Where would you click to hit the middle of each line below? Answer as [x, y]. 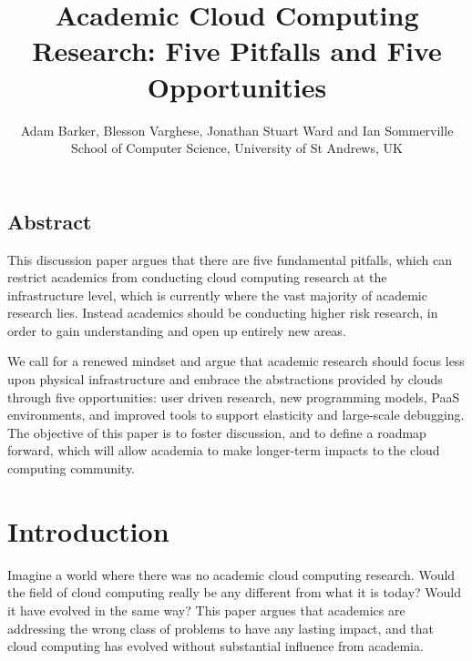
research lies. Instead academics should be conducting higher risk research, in [223, 313]
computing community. [72, 468]
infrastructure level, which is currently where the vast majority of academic [217, 295]
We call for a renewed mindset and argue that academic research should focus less [236, 361]
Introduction [88, 530]
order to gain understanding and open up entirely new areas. [177, 330]
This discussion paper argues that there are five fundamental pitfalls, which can [230, 259]
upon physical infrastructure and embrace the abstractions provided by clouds [225, 379]
